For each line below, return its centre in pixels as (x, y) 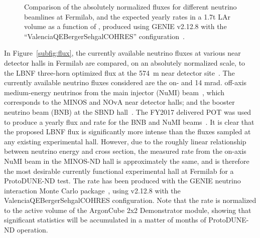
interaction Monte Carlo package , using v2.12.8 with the (92, 190)
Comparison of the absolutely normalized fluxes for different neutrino (131, 7)
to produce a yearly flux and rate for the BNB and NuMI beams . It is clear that (129, 122)
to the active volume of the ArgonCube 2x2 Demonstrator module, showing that (128, 210)
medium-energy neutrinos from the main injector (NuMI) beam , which (114, 92)
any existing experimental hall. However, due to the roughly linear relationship (125, 141)
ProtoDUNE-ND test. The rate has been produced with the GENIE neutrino (122, 181)
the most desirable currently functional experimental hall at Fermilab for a (119, 171)
